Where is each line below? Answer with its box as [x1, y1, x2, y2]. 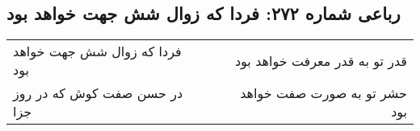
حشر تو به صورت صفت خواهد [240, 84, 407, 103]
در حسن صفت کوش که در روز [13, 84, 183, 103]
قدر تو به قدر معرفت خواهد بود [234, 51, 407, 70]
